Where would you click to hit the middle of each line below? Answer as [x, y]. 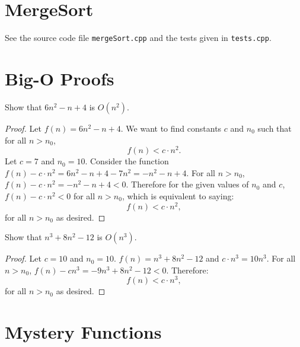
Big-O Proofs [60, 78]
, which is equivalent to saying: [178, 195]
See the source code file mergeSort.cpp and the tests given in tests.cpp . [138, 38]
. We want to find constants [171, 128]
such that [275, 128]
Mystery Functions [83, 332]
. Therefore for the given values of [187, 184]
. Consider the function [127, 161]
